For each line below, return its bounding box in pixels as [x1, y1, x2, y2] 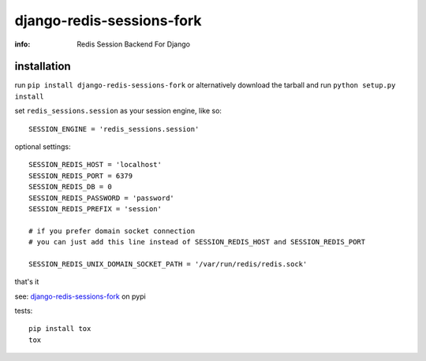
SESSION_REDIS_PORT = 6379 [28, 171, 133, 180]
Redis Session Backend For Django [77, 39, 191, 49]
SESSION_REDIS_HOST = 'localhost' [28, 160, 162, 169]
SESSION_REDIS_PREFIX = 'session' [28, 204, 162, 213]
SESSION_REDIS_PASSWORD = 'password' [28, 193, 175, 203]
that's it [14, 277, 39, 287]
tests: [14, 306, 33, 315]
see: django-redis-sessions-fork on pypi [14, 292, 146, 301]
